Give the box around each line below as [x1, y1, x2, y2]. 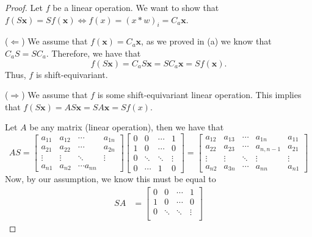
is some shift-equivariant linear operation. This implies [97, 88, 302, 101]
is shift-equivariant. [35, 68, 108, 80]
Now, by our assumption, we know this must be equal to [5, 172, 216, 185]
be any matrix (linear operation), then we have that [29, 121, 224, 133]
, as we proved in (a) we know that [141, 35, 272, 48]
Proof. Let [5, 1, 43, 13]
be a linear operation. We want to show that [53, 1, 219, 13]
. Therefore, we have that [46, 46, 141, 59]
